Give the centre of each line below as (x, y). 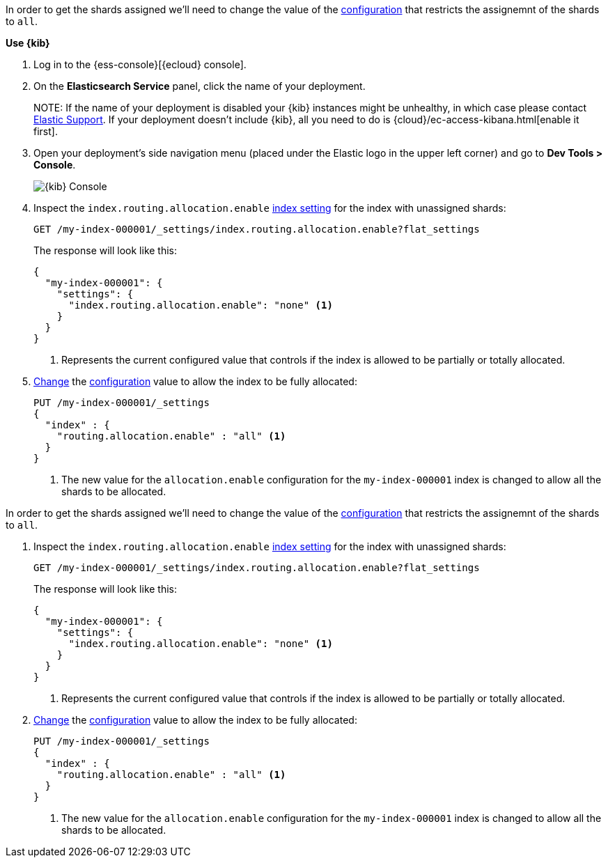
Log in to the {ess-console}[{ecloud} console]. (140, 64)
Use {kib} (28, 43)
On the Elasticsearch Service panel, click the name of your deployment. (200, 86)
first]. (46, 131)
